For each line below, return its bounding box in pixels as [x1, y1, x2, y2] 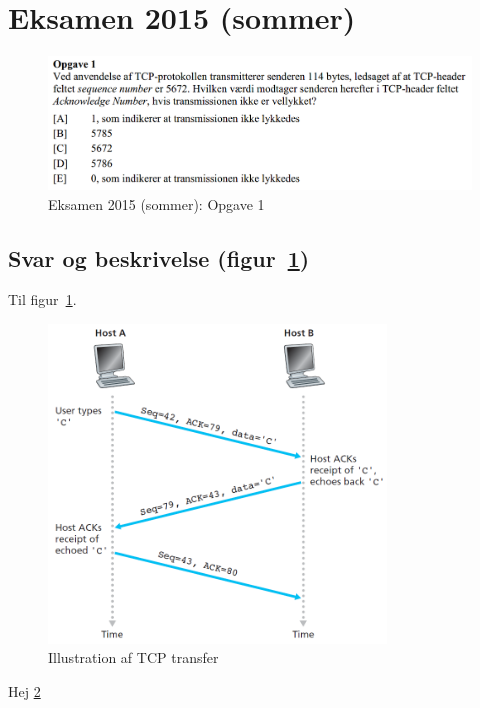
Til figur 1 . [8, 289, 77, 310]
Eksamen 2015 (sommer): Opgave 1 [48, 193, 265, 214]
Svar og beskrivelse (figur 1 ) [8, 242, 310, 273]
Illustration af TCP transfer [48, 647, 219, 668]
